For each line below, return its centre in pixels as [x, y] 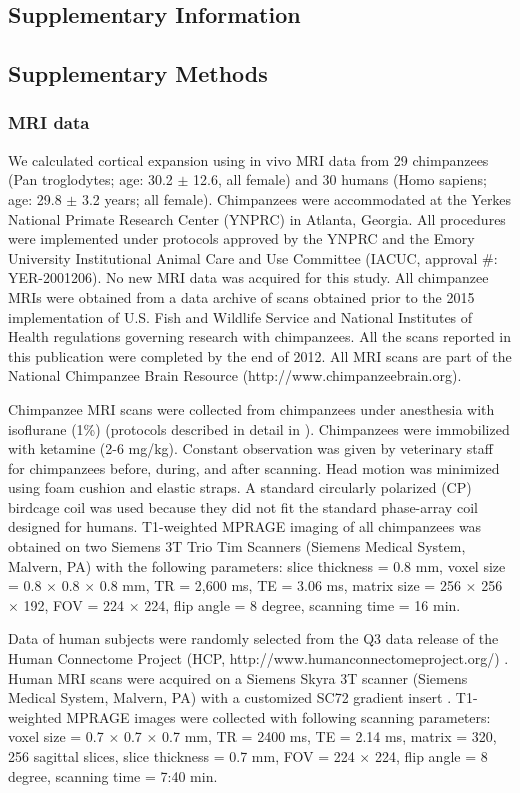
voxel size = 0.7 [56, 736]
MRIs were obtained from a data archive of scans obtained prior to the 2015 [241, 296]
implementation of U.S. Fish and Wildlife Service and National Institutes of [240, 316]
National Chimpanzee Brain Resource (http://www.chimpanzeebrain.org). [235, 375]
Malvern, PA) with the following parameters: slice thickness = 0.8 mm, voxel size [257, 565]
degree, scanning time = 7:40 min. [113, 775]
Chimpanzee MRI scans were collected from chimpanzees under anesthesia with [251, 408]
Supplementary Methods [138, 73]
